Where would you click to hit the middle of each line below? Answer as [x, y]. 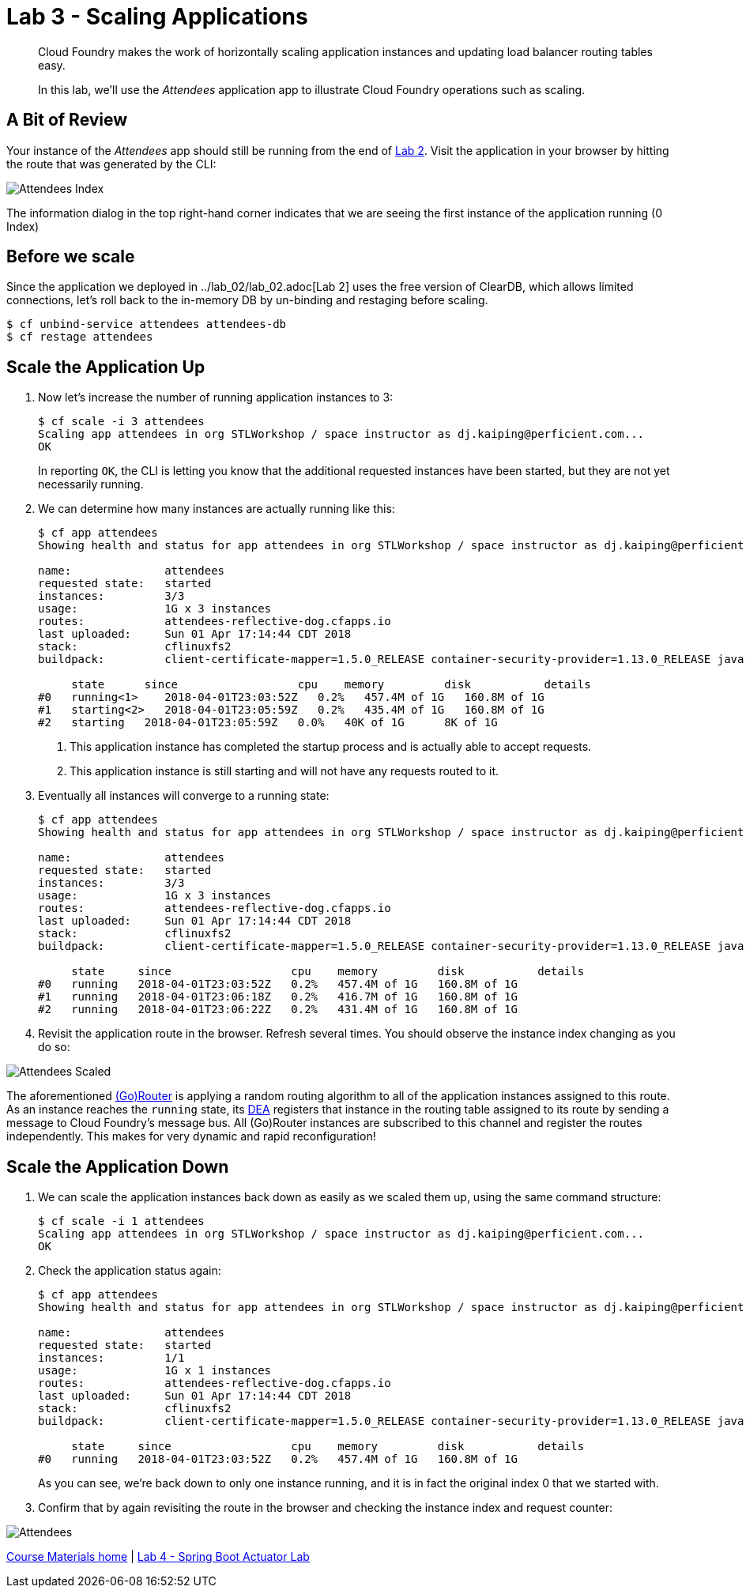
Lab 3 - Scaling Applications [157, 17]
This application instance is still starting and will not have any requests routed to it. [284, 771]
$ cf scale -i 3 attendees [121, 422]
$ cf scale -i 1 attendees [121, 1221]
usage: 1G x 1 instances [155, 1371]
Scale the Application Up [106, 367]
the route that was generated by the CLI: [111, 164]
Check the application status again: [130, 1271]
